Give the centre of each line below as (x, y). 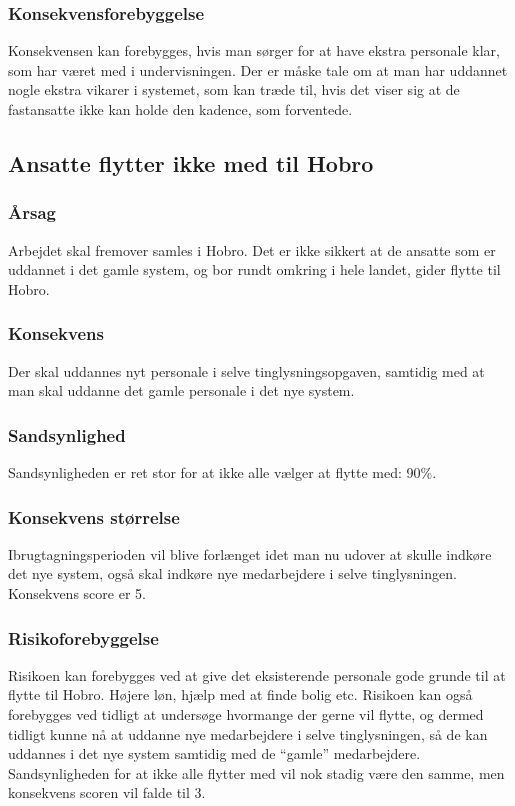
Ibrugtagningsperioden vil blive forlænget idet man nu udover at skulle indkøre (250, 553)
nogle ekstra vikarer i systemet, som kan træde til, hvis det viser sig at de (234, 89)
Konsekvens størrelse (94, 516)
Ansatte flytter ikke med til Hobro (191, 162)
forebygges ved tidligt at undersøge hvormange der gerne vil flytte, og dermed (246, 714)
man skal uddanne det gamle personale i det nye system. (181, 390)
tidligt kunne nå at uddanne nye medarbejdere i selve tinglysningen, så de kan (248, 733)
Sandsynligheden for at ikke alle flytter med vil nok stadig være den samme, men (256, 772)
